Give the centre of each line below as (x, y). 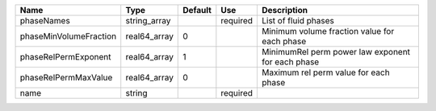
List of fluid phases (298, 21)
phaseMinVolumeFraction (68, 36)
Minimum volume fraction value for (328, 31)
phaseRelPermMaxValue (66, 78)
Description (285, 10)
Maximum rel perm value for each (326, 72)
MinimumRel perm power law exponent (336, 52)
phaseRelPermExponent (65, 57)
